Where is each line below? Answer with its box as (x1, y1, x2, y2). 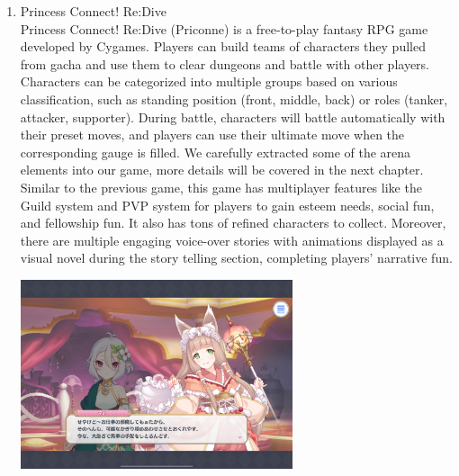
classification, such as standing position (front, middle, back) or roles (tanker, (20, 89, 448, 108)
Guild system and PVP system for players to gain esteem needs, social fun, (20, 195, 435, 214)
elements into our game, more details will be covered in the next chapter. (20, 160, 424, 179)
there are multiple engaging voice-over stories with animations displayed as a (20, 230, 444, 249)
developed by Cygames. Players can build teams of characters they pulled (20, 37, 426, 56)
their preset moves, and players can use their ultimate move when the (20, 125, 405, 144)
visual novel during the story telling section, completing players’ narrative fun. (20, 248, 453, 267)
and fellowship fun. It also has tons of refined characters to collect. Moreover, (20, 213, 446, 232)
